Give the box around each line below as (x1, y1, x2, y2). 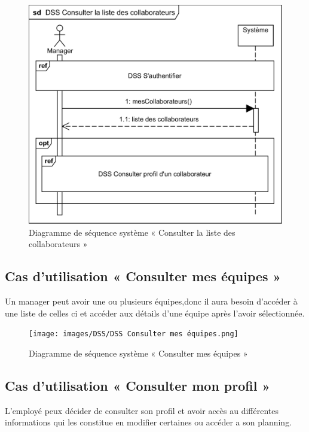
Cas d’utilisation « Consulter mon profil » (5, 376, 270, 394)
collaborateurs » (29, 238, 88, 250)
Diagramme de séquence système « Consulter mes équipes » (29, 346, 248, 359)
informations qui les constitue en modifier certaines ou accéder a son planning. (5, 416, 292, 428)
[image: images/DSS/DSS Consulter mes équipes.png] (29, 330, 238, 339)
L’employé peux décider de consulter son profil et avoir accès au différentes (5, 404, 279, 416)
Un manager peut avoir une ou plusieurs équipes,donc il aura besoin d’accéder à (5, 295, 298, 308)
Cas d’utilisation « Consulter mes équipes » (5, 267, 282, 285)
